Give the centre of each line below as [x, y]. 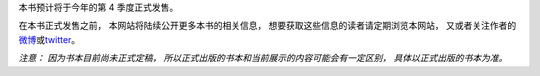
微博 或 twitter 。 [49, 39]
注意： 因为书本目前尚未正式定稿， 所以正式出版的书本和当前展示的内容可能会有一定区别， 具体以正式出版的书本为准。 [263, 58]
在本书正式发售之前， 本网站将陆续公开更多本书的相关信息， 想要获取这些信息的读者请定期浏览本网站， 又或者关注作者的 [267, 26]
